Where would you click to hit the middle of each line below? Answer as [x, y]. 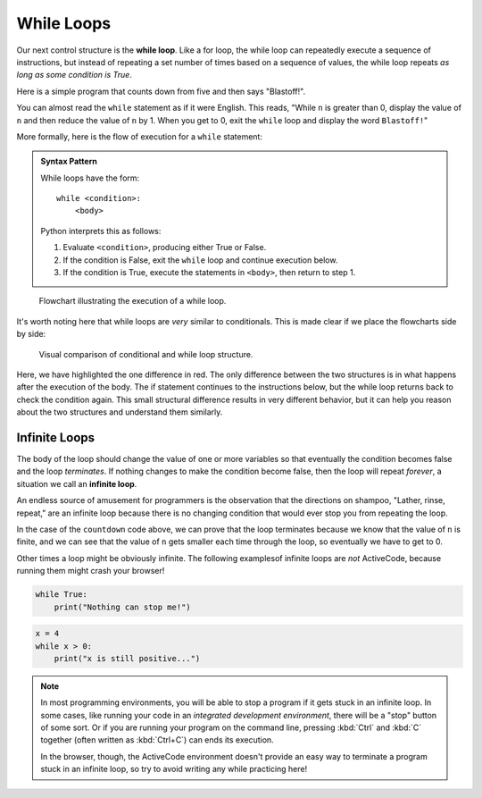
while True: [62, 595]
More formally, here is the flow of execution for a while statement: [140, 136]
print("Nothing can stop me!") [122, 607]
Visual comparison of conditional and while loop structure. [146, 354]
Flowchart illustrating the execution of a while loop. [133, 301]
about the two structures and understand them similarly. [120, 412]
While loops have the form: [90, 178]
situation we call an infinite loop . [77, 483]
